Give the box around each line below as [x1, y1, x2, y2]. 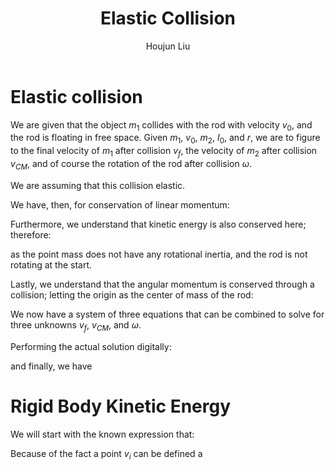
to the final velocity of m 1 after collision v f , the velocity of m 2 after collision [10, 145, 318, 159]
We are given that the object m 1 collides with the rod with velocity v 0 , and [10, 118, 313, 133]
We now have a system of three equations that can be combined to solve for [10, 308, 325, 320]
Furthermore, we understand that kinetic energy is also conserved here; [10, 218, 307, 230]
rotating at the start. [10, 258, 93, 271]
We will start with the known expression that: [10, 428, 195, 440]
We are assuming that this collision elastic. [10, 179, 186, 191]
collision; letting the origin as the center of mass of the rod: [10, 288, 254, 301]
